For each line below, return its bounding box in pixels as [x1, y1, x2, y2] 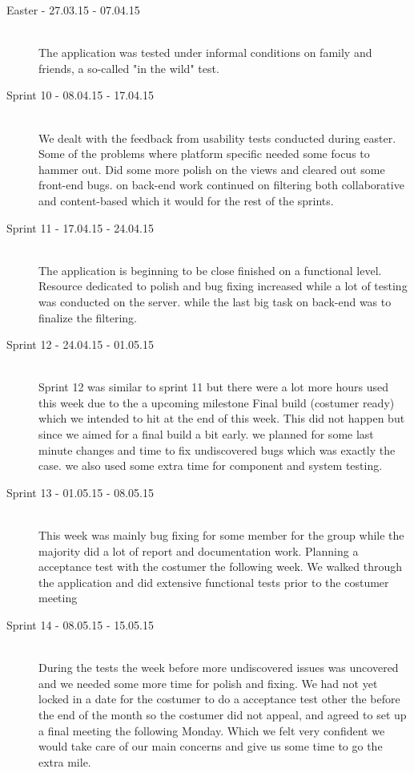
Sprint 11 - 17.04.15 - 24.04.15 [6, 219, 154, 236]
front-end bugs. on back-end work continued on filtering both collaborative [38, 176, 404, 193]
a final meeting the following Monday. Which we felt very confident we [38, 722, 385, 739]
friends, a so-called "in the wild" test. [38, 59, 219, 76]
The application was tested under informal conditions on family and [38, 44, 372, 61]
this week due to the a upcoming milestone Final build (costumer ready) [38, 394, 395, 411]
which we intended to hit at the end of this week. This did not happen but [38, 410, 405, 427]
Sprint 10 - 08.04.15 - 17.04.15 [6, 87, 154, 103]
